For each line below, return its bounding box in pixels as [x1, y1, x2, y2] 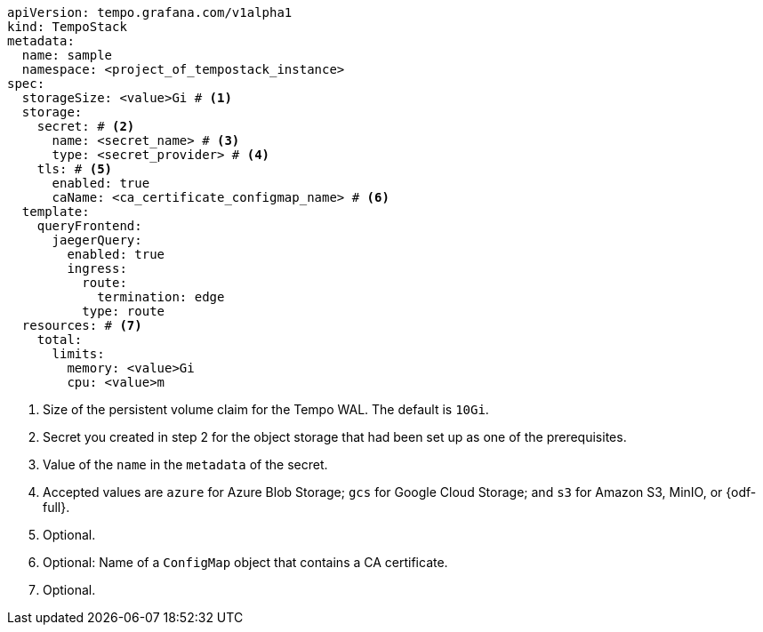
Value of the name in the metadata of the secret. [43, 457, 328, 472]
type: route [82, 304, 165, 318]
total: [36, 332, 83, 347]
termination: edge [97, 290, 225, 304]
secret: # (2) [36, 119, 135, 133]
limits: [52, 347, 105, 361]
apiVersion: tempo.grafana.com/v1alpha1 [7, 5, 293, 20]
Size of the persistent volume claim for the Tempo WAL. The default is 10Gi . [43, 402, 489, 417]
